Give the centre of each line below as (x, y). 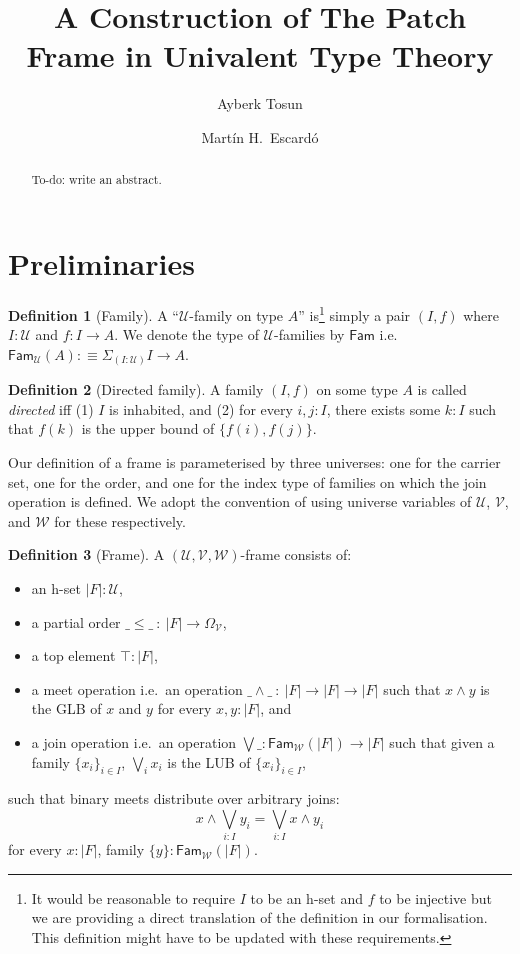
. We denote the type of (186, 334)
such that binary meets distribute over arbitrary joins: (174, 798)
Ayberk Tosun (260, 103)
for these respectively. (120, 520)
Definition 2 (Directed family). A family (136, 389)
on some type (357, 389)
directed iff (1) (51, 408)
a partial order (76, 621)
